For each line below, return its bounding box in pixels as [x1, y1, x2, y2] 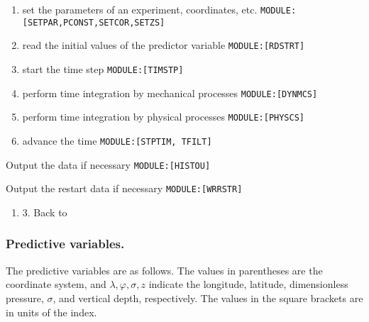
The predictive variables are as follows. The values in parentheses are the [6, 262, 323, 277]
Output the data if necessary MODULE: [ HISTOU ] [6, 157, 211, 172]
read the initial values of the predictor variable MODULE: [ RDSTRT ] [22, 38, 305, 52]
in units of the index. [6, 304, 97, 319]
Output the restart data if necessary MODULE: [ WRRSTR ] [6, 181, 243, 196]
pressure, [6, 290, 44, 305]
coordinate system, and [6, 277, 106, 292]
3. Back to [22, 204, 67, 219]
